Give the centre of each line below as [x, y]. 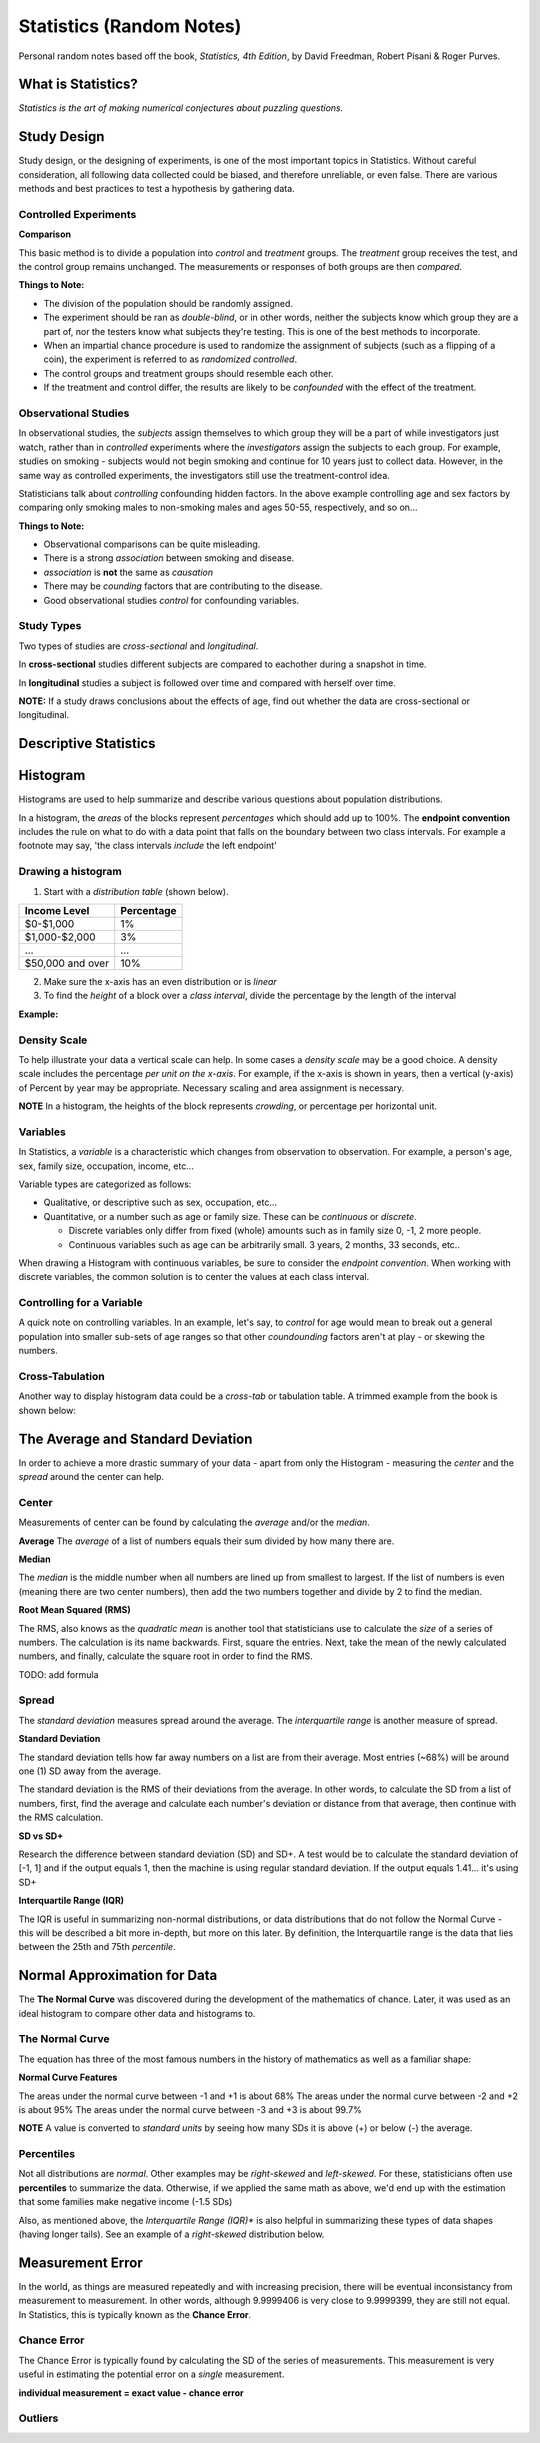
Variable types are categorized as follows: [105, 1184]
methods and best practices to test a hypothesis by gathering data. [156, 189]
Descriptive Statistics [87, 743]
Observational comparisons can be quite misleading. [152, 544]
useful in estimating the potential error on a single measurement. [151, 2374]
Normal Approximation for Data [118, 1975]
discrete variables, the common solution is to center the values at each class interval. [194, 1277]
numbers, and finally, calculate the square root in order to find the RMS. [166, 1656]
